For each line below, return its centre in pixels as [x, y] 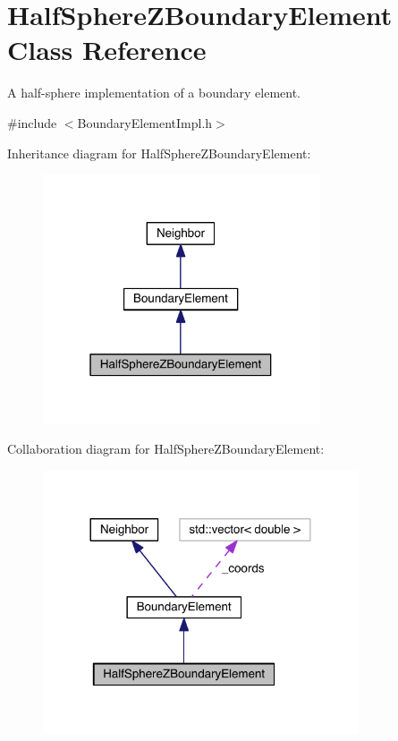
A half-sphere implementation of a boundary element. [154, 93]
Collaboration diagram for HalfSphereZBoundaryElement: [166, 449]
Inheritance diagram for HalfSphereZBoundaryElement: [159, 153]
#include [32, 122]
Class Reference [107, 50]
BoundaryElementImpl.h [145, 122]
